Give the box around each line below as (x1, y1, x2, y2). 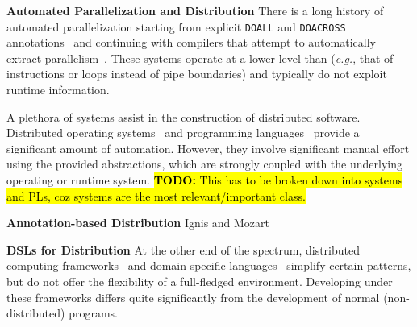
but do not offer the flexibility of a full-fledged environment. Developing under (6, 272, 393, 289)
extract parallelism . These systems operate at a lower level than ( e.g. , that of (6, 49, 394, 66)
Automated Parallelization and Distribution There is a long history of (6, 2, 384, 19)
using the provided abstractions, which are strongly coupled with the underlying (6, 155, 402, 172)
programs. (69, 304, 118, 321)
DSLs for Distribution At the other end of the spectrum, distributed (6, 241, 360, 258)
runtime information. (6, 81, 110, 98)
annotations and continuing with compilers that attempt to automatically (6, 34, 376, 51)
